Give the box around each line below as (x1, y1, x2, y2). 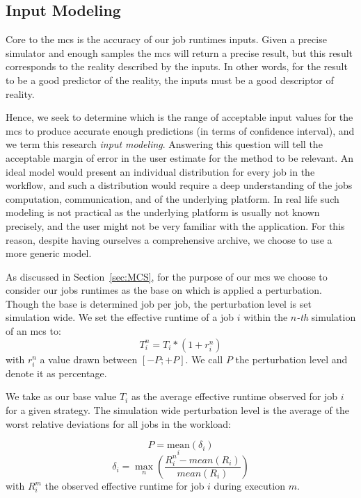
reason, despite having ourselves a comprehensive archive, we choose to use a (6, 232, 332, 247)
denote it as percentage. (6, 365, 107, 380)
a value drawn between (40, 351, 138, 366)
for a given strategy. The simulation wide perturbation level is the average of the (6, 403, 349, 417)
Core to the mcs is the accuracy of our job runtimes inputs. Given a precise (6, 32, 327, 47)
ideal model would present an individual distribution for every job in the (6, 164, 315, 179)
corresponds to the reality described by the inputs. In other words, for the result (6, 59, 348, 74)
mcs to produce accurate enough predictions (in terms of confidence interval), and (6, 123, 355, 138)
